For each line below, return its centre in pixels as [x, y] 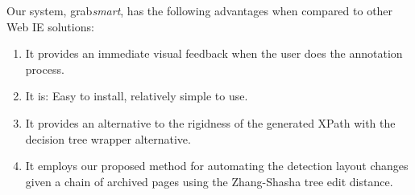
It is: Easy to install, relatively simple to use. [137, 96]
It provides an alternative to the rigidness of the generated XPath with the [210, 122]
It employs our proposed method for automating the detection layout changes [217, 166]
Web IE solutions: [50, 26]
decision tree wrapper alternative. [108, 138]
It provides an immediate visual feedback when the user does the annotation [214, 53]
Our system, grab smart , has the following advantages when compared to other [200, 10]
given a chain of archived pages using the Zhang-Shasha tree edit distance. [209, 181]
